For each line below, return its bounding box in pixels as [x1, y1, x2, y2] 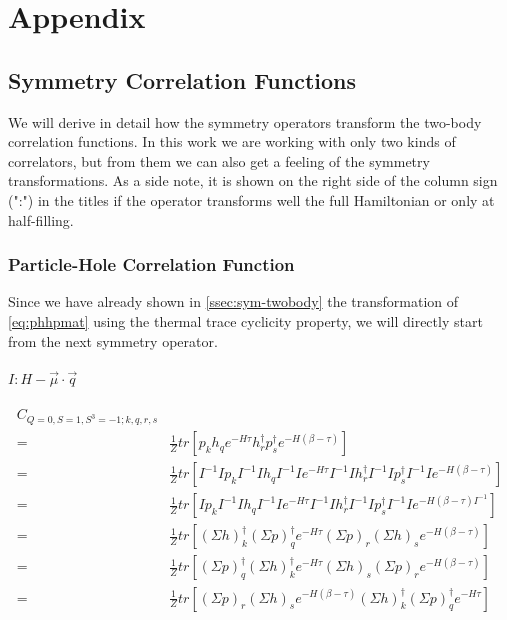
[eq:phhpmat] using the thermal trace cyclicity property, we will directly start [8, 310, 483, 331]
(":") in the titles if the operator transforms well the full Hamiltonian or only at [8, 189, 495, 210]
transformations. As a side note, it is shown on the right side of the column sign [8, 170, 498, 191]
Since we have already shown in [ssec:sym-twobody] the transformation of [8, 291, 459, 312]
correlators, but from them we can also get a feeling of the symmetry [8, 150, 430, 171]
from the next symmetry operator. [8, 330, 218, 351]
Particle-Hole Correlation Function [8, 252, 295, 277]
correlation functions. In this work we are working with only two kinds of [8, 131, 456, 152]
